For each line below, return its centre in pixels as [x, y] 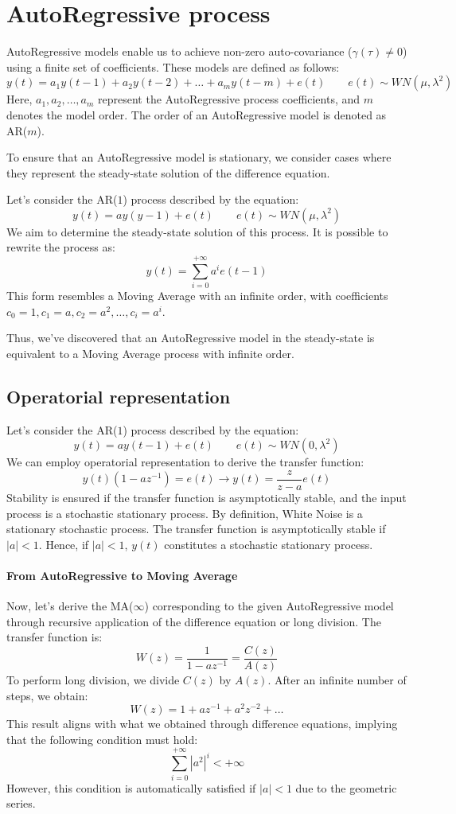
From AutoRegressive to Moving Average [122, 575]
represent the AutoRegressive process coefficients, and [229, 99]
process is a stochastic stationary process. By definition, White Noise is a [185, 513]
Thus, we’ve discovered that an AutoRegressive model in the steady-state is [191, 338]
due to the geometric [346, 787]
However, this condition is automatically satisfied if [131, 787]
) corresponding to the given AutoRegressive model [269, 606]
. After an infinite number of [337, 680]
